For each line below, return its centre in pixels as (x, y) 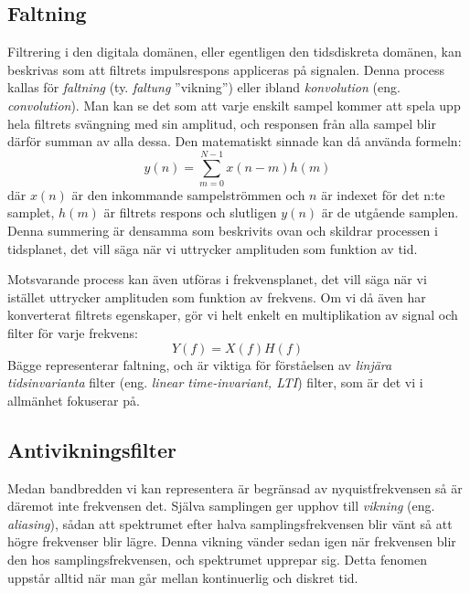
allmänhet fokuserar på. (74, 400)
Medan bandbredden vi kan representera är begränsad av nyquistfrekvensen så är (235, 487)
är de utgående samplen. (390, 212)
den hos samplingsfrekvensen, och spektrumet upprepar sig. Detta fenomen (217, 559)
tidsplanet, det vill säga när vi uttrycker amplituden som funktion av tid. (213, 248)
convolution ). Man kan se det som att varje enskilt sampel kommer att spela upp (234, 105)
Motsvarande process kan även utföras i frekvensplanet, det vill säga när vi (217, 279)
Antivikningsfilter (92, 449)
